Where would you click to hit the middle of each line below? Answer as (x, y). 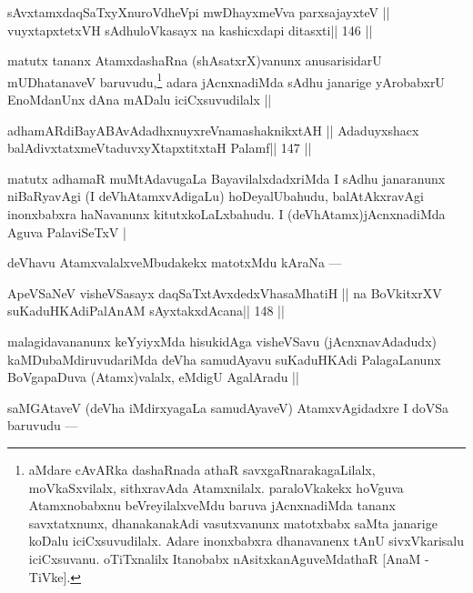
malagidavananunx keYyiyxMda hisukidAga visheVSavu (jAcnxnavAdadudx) (222, 341)
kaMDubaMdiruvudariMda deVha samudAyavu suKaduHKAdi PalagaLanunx (224, 359)
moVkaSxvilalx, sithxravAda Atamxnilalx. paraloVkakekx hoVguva (216, 487)
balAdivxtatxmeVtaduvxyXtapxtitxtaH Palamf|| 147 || (160, 148)
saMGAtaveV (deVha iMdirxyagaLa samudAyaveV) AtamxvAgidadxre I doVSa (228, 407)
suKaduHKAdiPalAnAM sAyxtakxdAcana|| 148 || (146, 311)
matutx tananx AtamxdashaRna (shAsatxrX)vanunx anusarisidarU (195, 60)
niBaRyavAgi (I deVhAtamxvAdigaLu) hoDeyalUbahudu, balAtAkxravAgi (216, 196)
